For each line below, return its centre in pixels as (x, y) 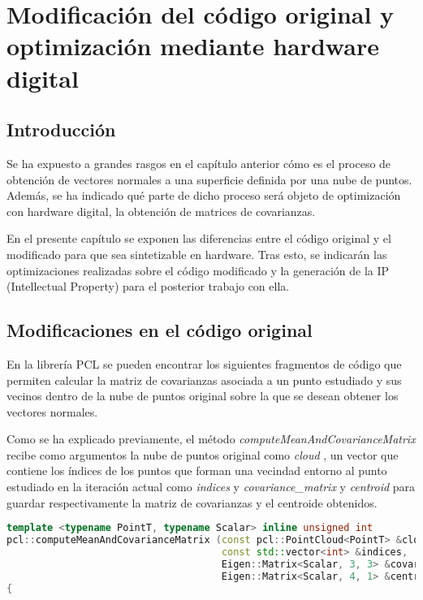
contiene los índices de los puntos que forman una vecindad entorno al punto (197, 471)
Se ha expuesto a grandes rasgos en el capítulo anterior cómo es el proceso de (199, 163)
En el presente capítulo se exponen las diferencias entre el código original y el (199, 238)
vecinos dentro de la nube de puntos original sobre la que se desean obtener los (203, 396)
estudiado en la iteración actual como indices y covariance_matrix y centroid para (211, 487)
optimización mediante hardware (193, 46)
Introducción (61, 129)
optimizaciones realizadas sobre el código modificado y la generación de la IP (198, 270)
